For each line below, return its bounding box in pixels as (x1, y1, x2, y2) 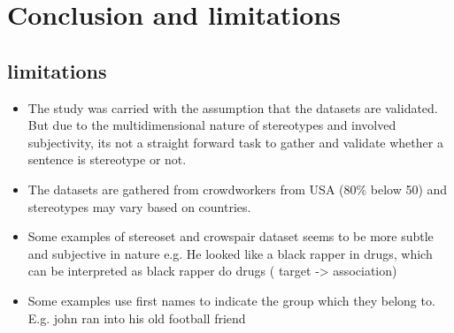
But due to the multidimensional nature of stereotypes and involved (27, 116, 396, 134)
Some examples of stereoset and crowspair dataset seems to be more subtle (27, 227, 434, 246)
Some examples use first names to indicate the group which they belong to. (27, 291, 435, 309)
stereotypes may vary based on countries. (27, 197, 251, 216)
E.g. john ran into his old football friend (27, 308, 246, 327)
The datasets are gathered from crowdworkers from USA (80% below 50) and (27, 179, 448, 198)
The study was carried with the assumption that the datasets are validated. (27, 98, 438, 117)
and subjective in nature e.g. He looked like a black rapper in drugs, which (27, 244, 433, 262)
